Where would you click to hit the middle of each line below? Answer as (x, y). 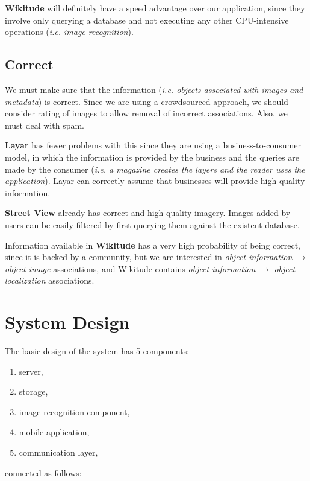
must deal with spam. (45, 125)
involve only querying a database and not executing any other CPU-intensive (147, 20)
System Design (67, 322)
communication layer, (58, 452)
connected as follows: (43, 472)
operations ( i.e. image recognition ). (69, 32)
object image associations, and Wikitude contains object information (130, 268)
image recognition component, (74, 411)
